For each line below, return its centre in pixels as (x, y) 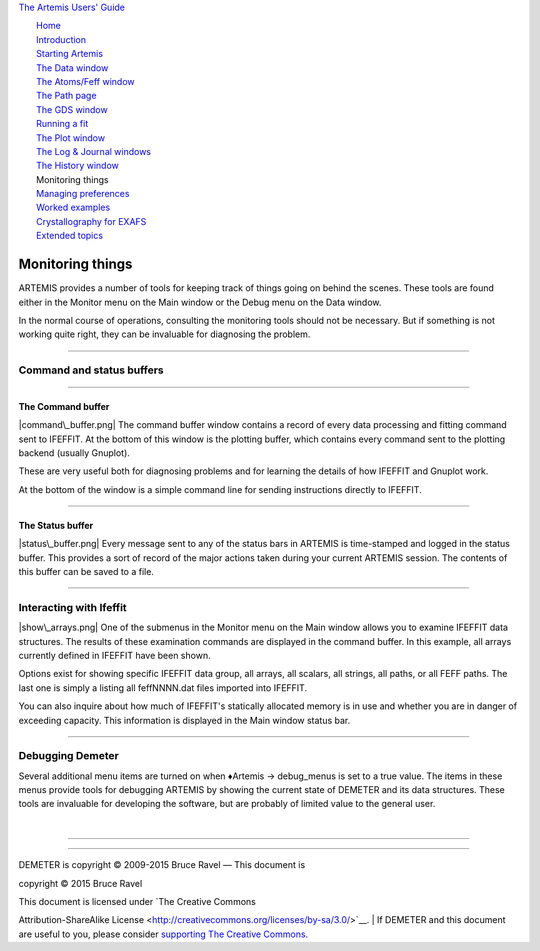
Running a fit (62, 124)
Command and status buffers (91, 370)
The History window (78, 166)
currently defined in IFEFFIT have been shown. (114, 655)
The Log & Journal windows (94, 151)
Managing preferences (83, 194)
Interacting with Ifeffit (72, 607)
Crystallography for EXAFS (91, 221)
